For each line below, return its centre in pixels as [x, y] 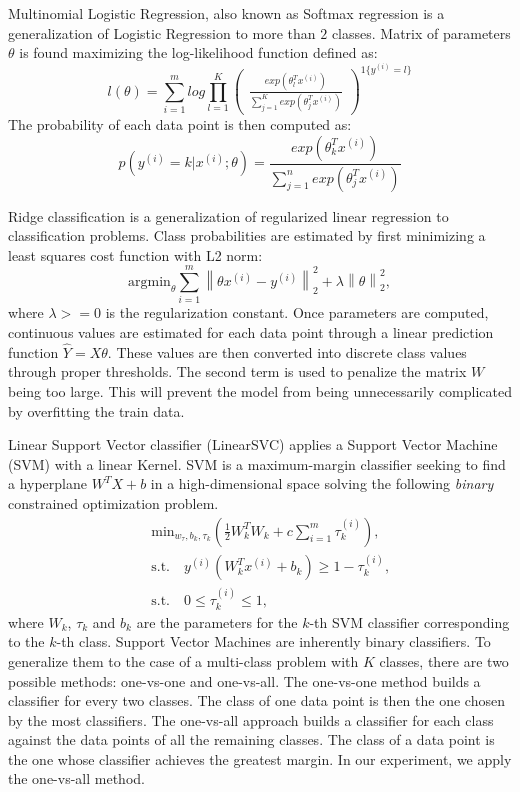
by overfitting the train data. [96, 410]
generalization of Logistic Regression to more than [162, 32]
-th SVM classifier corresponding [409, 621]
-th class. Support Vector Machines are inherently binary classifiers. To [273, 641]
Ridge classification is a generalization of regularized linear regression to [228, 215]
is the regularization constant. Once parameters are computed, [297, 312]
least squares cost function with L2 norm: [135, 254]
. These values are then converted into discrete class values [287, 351]
